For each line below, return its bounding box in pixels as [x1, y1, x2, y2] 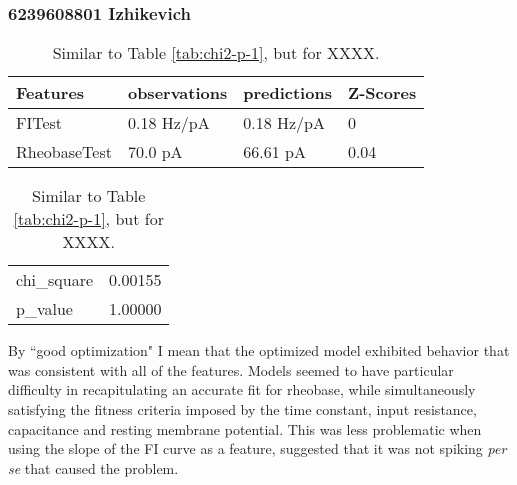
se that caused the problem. [8, 457, 179, 478]
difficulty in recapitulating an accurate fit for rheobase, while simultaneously [8, 379, 476, 400]
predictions [243, 81, 332, 105]
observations [127, 81, 228, 105]
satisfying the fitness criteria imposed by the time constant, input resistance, [8, 399, 477, 419]
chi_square [16, 268, 94, 292]
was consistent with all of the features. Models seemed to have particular [8, 359, 454, 380]
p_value [16, 297, 73, 321]
